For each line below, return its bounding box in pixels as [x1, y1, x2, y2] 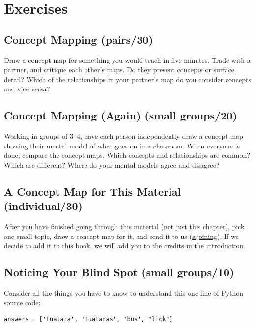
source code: [4, 297, 41, 307]
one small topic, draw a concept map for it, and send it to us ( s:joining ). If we [4, 231, 239, 241]
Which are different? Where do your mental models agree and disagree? [4, 159, 220, 170]
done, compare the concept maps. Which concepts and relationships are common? [4, 150, 250, 160]
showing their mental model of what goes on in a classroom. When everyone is [4, 140, 240, 150]
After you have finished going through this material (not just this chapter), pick [4, 221, 245, 232]
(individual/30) [4, 198, 83, 213]
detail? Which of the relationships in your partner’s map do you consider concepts [4, 74, 252, 84]
